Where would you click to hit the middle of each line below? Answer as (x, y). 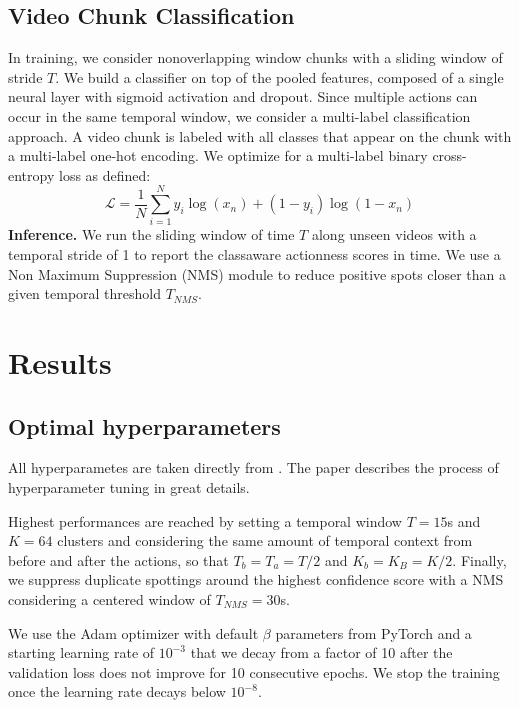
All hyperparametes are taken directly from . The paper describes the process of (253, 467)
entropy (31, 174)
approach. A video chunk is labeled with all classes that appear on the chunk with (260, 135)
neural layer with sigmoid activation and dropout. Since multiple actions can (243, 96)
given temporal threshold (85, 293)
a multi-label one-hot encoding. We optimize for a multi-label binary (218, 155)
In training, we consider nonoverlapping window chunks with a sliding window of (255, 57)
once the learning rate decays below (117, 691)
